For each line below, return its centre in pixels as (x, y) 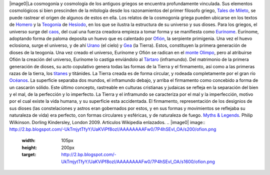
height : (29, 148)
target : (29, 155)
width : (29, 141)
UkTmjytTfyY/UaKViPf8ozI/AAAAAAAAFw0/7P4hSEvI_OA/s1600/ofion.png (138, 162)
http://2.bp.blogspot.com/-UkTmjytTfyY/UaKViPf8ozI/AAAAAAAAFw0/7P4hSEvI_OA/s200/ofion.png (113, 129)
